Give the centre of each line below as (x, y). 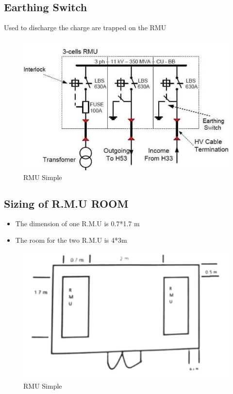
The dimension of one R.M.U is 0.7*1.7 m (77, 224)
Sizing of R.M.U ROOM (66, 203)
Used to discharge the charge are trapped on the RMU (85, 27)
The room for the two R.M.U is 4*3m (71, 240)
